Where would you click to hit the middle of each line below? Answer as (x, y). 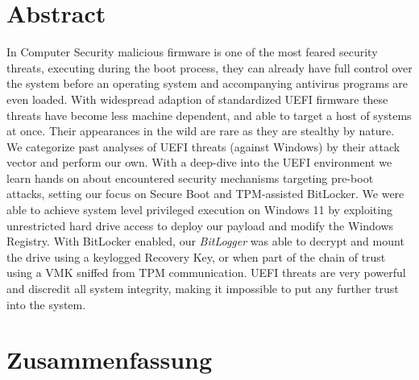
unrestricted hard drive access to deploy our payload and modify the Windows (200, 225)
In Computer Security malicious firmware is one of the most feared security (192, 52)
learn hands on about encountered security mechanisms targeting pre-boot (190, 178)
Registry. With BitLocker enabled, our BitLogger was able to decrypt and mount (205, 241)
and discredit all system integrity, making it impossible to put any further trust (203, 289)
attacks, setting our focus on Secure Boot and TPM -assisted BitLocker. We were (205, 194)
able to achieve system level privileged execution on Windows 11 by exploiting (199, 210)
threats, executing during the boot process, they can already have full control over (209, 67)
